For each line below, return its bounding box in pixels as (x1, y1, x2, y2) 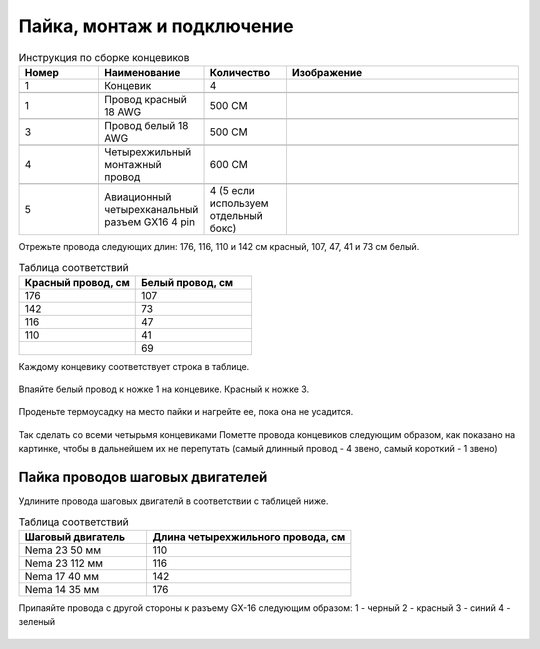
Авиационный (104, 190, 172, 204)
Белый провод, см (140, 275, 234, 289)
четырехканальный (104, 202, 199, 216)
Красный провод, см (24, 275, 130, 289)
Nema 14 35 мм (24, 582, 100, 596)
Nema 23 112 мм (24, 556, 104, 570)
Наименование (104, 65, 181, 79)
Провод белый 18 (104, 118, 189, 132)
